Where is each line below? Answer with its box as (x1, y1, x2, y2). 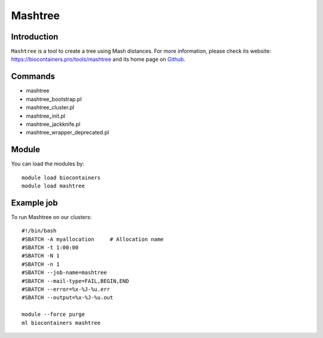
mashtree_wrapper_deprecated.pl (26, 129, 109, 136)
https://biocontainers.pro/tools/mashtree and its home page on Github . (11, 56, 185, 63)
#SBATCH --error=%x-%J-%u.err (22, 286, 111, 293)
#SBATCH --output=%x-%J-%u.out (22, 294, 114, 301)
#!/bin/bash (22, 228, 57, 234)
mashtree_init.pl (26, 112, 66, 119)
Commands (11, 72, 56, 82)
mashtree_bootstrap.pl (26, 96, 82, 103)
